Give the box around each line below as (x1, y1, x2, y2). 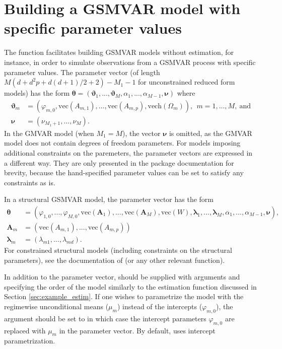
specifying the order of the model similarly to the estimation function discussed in (4, 281, 257, 292)
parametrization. (4, 335, 55, 346)
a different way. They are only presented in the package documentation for (4, 157, 234, 168)
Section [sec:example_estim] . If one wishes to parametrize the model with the (4, 291, 244, 302)
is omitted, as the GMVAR (169, 127, 252, 138)
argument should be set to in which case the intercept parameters (4, 313, 206, 323)
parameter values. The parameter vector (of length (4, 66, 160, 77)
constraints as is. (4, 177, 55, 187)
